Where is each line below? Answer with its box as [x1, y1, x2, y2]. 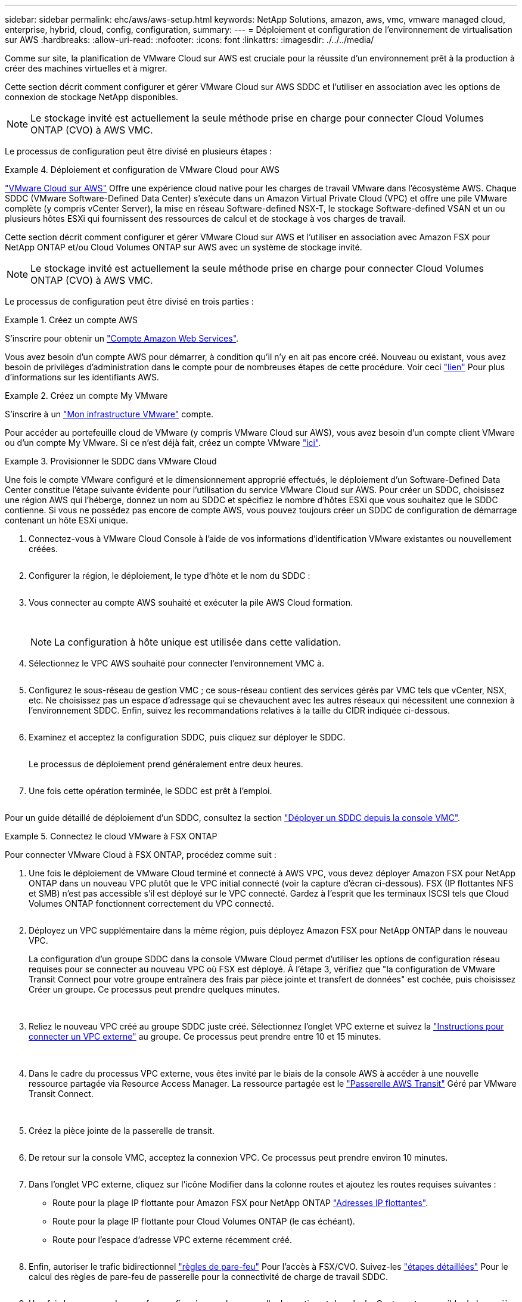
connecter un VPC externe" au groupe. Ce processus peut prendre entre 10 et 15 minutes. [29, 1031, 381, 1041]
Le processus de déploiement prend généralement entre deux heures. [29, 759, 303, 769]
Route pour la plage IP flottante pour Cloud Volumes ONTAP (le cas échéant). [52, 1216, 355, 1226]
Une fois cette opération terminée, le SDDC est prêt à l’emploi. [29, 786, 272, 796]
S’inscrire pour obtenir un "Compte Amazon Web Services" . [5, 333, 239, 343]
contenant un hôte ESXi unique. [5, 515, 129, 525]
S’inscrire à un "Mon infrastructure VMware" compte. [5, 409, 214, 419]
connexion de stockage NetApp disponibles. [5, 92, 179, 102]
